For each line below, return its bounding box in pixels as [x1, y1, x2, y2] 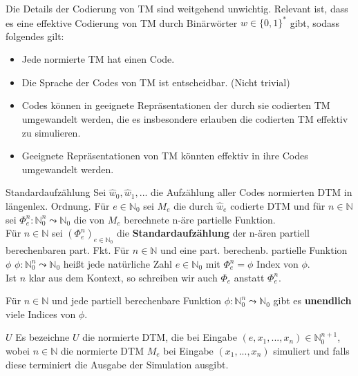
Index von [256, 257, 299, 271]
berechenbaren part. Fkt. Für [6, 243, 130, 257]
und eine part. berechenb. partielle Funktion [160, 243, 348, 257]
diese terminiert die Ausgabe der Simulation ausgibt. [6, 357, 229, 371]
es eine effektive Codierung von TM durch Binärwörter [6, 15, 238, 30]
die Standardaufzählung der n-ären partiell [117, 226, 310, 240]
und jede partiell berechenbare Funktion [52, 293, 222, 308]
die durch [173, 199, 214, 213]
